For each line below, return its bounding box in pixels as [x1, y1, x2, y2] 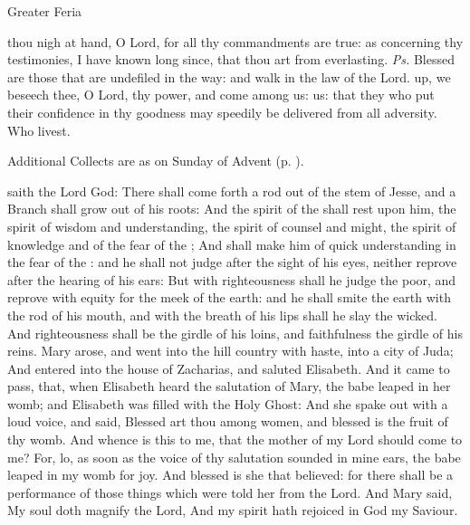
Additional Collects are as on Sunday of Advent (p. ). [7, 151, 304, 170]
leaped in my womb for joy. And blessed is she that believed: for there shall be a [7, 465, 454, 484]
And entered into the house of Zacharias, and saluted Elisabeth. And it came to [7, 358, 450, 377]
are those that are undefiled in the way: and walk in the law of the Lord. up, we [7, 67, 451, 86]
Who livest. [7, 120, 71, 139]
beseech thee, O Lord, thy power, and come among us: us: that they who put [7, 85, 435, 104]
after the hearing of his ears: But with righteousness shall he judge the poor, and [7, 270, 456, 289]
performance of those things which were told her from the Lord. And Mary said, [7, 482, 453, 501]
